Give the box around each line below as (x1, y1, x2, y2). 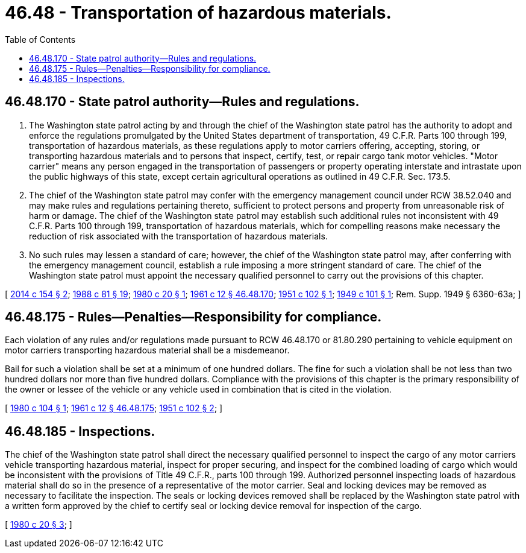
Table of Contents (5, 34, 76, 45)
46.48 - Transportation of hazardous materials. (5, 2, 392, 23)
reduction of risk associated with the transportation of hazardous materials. (29, 230, 328, 241)
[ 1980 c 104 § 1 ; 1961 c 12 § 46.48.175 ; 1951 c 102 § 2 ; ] (5, 403, 223, 414)
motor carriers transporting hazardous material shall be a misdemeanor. (5, 345, 290, 356)
